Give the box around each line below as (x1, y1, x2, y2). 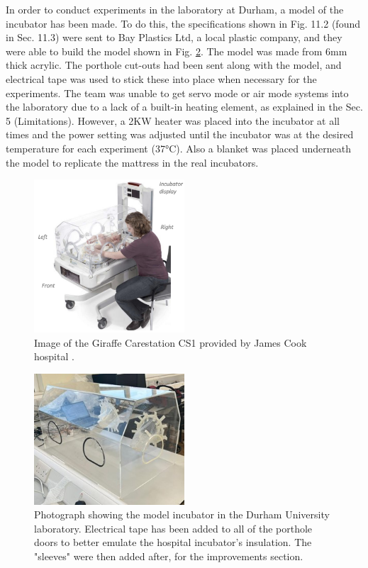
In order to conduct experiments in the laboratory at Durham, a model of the (6, 2, 344, 16)
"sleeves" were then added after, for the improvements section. (34, 548, 303, 563)
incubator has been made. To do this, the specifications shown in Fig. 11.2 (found (6, 16, 360, 30)
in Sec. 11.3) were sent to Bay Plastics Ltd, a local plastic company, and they (6, 30, 342, 45)
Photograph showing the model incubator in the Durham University (34, 507, 330, 522)
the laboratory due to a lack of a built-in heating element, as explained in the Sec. (6, 99, 363, 114)
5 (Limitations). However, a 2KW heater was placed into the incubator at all (6, 113, 340, 128)
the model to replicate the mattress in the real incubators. (6, 155, 259, 169)
